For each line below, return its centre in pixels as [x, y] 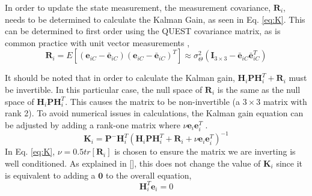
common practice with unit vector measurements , [97, 42]
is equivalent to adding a [50, 175]
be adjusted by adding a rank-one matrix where [93, 124]
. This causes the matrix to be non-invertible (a [153, 101]
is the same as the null [259, 89]
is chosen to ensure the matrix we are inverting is [205, 151]
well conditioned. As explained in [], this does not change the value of [133, 163]
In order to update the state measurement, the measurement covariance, [138, 7]
